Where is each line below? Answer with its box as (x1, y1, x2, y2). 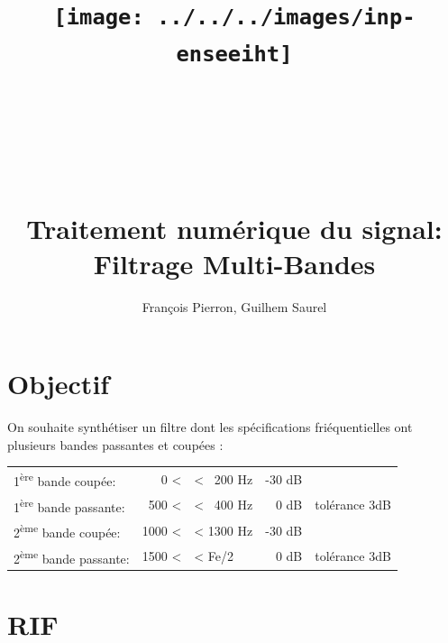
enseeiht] (176, 41, 293, 67)
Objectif (7, 365, 110, 402)
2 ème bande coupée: (14, 520, 121, 541)
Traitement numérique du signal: (26, 209, 443, 246)
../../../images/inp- (157, 5, 416, 31)
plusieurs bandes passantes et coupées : (7, 435, 224, 454)
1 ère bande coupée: (14, 469, 116, 490)
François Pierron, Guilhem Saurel (142, 297, 327, 316)
